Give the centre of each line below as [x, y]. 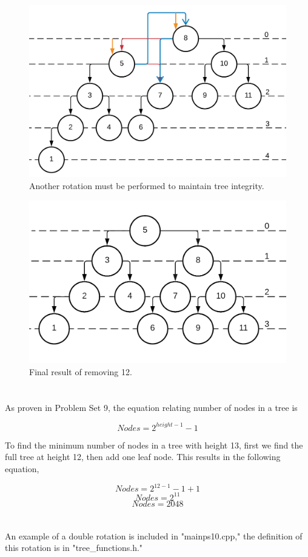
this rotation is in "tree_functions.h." [74, 548]
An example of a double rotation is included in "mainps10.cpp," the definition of [154, 535]
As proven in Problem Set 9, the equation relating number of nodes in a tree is [151, 407]
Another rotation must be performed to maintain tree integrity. [147, 186]
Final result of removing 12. [81, 371]
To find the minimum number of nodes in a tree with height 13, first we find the [154, 445]
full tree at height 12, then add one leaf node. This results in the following [143, 457]
